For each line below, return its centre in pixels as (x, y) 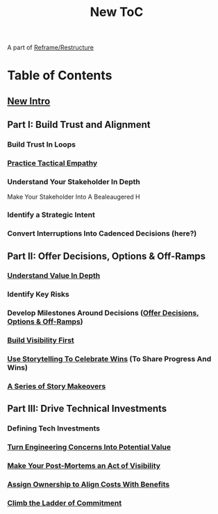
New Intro (29, 101)
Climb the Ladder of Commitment (65, 503)
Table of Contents (60, 75)
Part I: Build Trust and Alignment (79, 125)
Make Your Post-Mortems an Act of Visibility (84, 466)
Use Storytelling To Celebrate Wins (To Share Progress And (109, 359)
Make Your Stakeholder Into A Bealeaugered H (74, 197)
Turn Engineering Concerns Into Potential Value (89, 447)
